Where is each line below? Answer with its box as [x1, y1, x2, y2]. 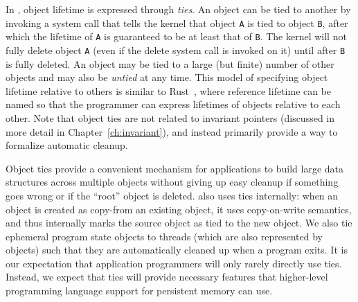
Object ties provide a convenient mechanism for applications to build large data [6, 161, 344, 175]
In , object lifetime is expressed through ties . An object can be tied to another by [6, 2, 351, 16]
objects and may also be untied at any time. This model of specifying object [6, 70, 328, 85]
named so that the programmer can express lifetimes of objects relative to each [6, 97, 341, 112]
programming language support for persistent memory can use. [6, 283, 273, 298]
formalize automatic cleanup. [6, 138, 128, 152]
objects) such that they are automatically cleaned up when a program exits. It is [6, 242, 348, 257]
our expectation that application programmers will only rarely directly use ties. [6, 256, 342, 270]
